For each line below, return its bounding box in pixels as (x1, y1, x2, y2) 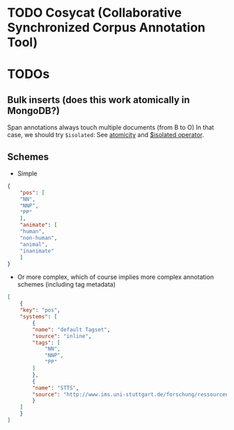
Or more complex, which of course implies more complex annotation (17, 273, 214, 281)
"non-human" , (19, 234, 58, 241)
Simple (17, 169, 38, 177)
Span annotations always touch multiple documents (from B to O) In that (7, 123, 214, 132)
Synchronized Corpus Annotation (7, 19, 205, 35)
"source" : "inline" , (32, 333, 92, 340)
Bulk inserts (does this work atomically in (7, 94, 190, 106)
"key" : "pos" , (19, 307, 61, 314)
